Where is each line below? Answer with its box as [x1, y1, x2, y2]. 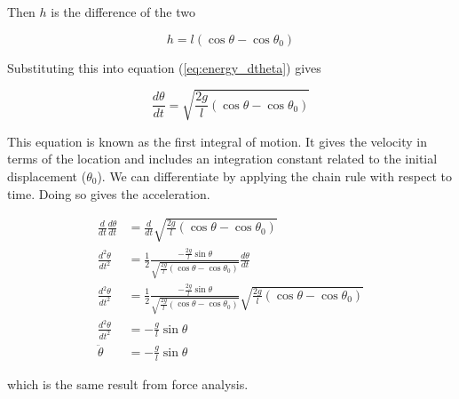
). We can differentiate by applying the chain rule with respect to [97, 166, 452, 185]
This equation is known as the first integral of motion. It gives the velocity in [7, 132, 427, 150]
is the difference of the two [51, 3, 195, 20]
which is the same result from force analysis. [7, 374, 249, 393]
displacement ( [7, 166, 87, 185]
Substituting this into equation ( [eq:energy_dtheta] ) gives [7, 58, 321, 76]
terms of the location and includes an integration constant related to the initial [7, 149, 438, 168]
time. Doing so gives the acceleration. [7, 184, 210, 203]
